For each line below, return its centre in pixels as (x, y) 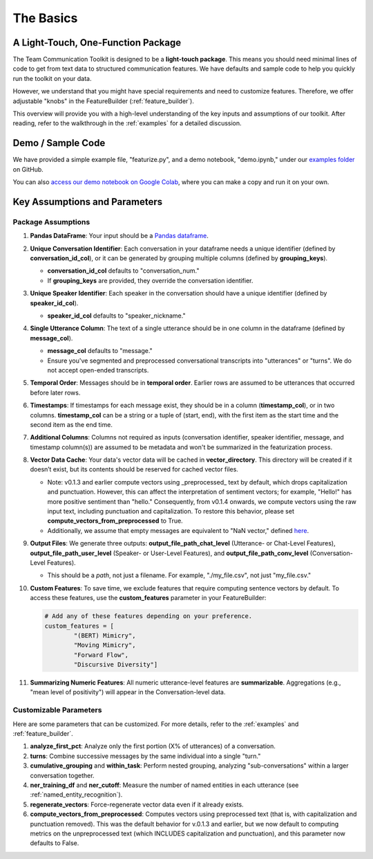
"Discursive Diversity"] (116, 665)
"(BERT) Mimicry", (105, 635)
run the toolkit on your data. (52, 78)
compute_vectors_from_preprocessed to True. (115, 521)
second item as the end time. (71, 424)
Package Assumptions (51, 221)
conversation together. (62, 775)
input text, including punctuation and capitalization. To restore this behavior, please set (171, 512)
